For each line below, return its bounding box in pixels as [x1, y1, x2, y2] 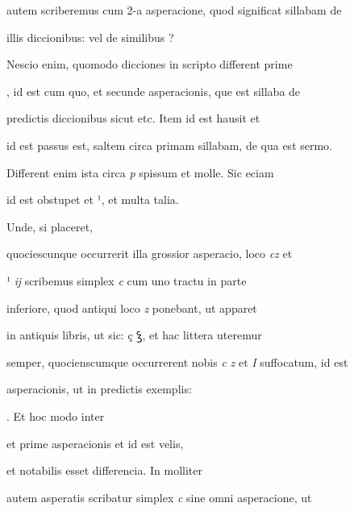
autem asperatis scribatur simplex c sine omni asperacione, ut [6, 488, 312, 505]
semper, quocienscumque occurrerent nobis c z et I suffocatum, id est [6, 353, 348, 370]
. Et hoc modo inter [6, 407, 105, 424]
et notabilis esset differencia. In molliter [6, 462, 202, 479]
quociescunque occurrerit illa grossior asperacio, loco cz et [6, 245, 293, 262]
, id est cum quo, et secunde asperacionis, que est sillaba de [6, 82, 301, 99]
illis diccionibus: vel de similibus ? [6, 28, 174, 45]
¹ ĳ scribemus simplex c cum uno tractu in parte [6, 272, 247, 289]
